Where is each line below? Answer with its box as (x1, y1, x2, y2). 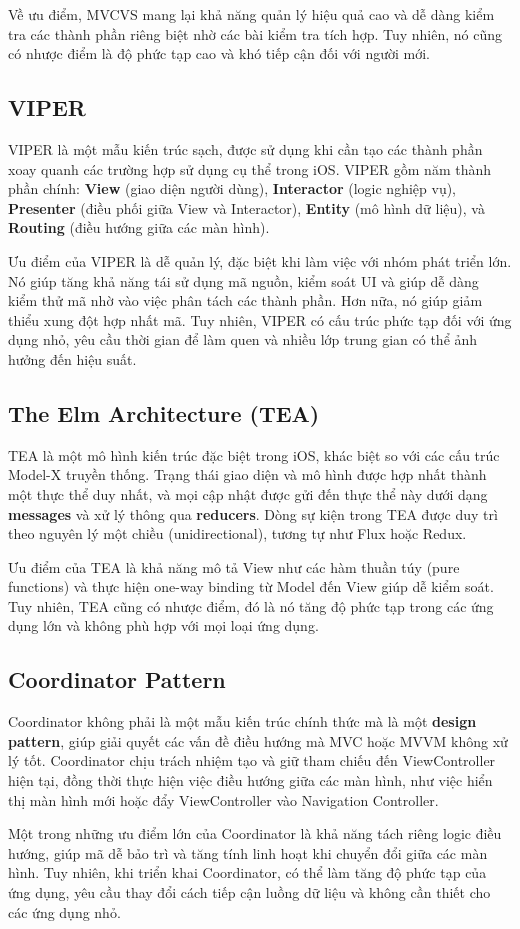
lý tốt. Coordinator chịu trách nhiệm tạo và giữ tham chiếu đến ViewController (8, 750, 496, 771)
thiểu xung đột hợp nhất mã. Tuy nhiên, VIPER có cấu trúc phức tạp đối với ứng (8, 309, 512, 330)
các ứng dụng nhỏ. (8, 901, 121, 922)
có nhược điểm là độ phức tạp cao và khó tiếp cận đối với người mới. (8, 43, 430, 64)
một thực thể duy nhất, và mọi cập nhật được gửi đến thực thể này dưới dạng (8, 483, 488, 504)
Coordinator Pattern (8, 664, 226, 695)
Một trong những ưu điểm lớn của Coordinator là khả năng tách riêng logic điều (8, 823, 502, 844)
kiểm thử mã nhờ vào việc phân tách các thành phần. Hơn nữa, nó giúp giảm (8, 290, 483, 311)
